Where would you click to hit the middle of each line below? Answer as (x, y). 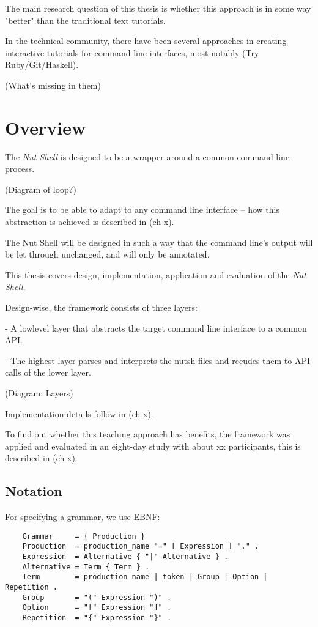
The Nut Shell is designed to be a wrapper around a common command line (147, 156)
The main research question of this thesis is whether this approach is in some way (158, 8)
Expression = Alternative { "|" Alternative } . (125, 557)
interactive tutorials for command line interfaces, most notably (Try (132, 52)
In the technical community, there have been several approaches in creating (146, 41)
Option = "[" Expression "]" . (97, 608)
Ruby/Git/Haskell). (42, 65)
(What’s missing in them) (53, 85)
